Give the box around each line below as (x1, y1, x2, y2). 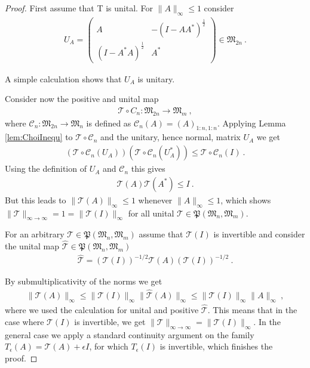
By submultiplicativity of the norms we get (5, 275, 162, 287)
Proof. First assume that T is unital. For (5, 2, 154, 14)
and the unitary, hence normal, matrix (100, 131, 241, 143)
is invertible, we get (74, 315, 146, 327)
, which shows (220, 193, 271, 206)
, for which (89, 340, 128, 352)
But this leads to (5, 193, 66, 206)
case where (5, 315, 44, 327)
